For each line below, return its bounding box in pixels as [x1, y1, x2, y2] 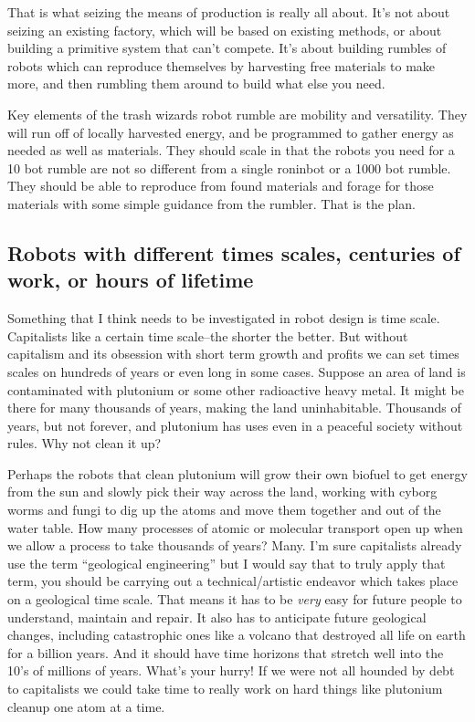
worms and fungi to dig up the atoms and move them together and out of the [7, 500, 441, 519]
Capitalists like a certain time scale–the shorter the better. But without [7, 326, 408, 345]
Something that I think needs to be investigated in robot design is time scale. [7, 309, 440, 328]
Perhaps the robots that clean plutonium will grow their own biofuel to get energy [7, 464, 468, 483]
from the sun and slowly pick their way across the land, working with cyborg [7, 482, 438, 501]
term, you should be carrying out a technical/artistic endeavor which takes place [7, 571, 459, 591]
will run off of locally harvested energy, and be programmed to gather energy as [7, 122, 454, 141]
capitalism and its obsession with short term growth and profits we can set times [7, 344, 459, 363]
